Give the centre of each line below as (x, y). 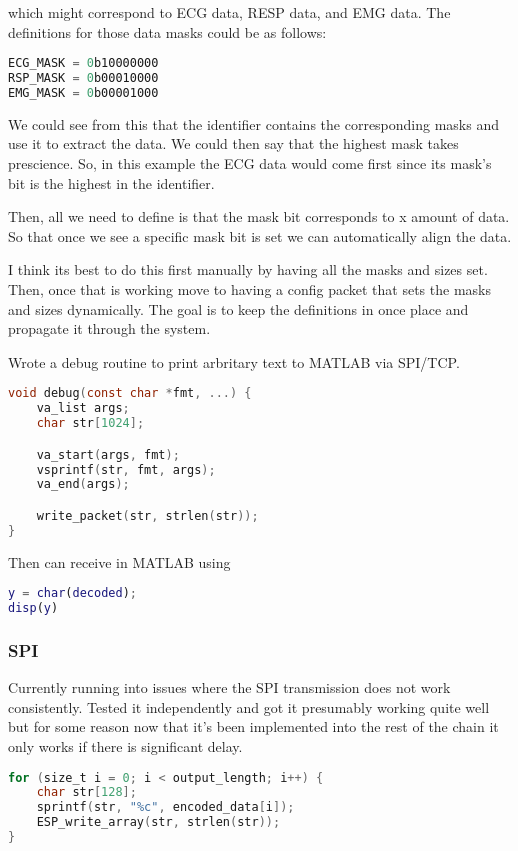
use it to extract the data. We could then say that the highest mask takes (233, 143)
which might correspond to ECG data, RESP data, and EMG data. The (229, 12)
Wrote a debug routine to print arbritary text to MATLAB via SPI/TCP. (234, 361)
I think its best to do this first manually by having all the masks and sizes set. (248, 269)
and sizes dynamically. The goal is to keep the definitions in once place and (238, 308)
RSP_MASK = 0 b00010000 (83, 78)
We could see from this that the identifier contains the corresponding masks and (254, 123)
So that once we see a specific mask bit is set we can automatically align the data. (260, 235)
